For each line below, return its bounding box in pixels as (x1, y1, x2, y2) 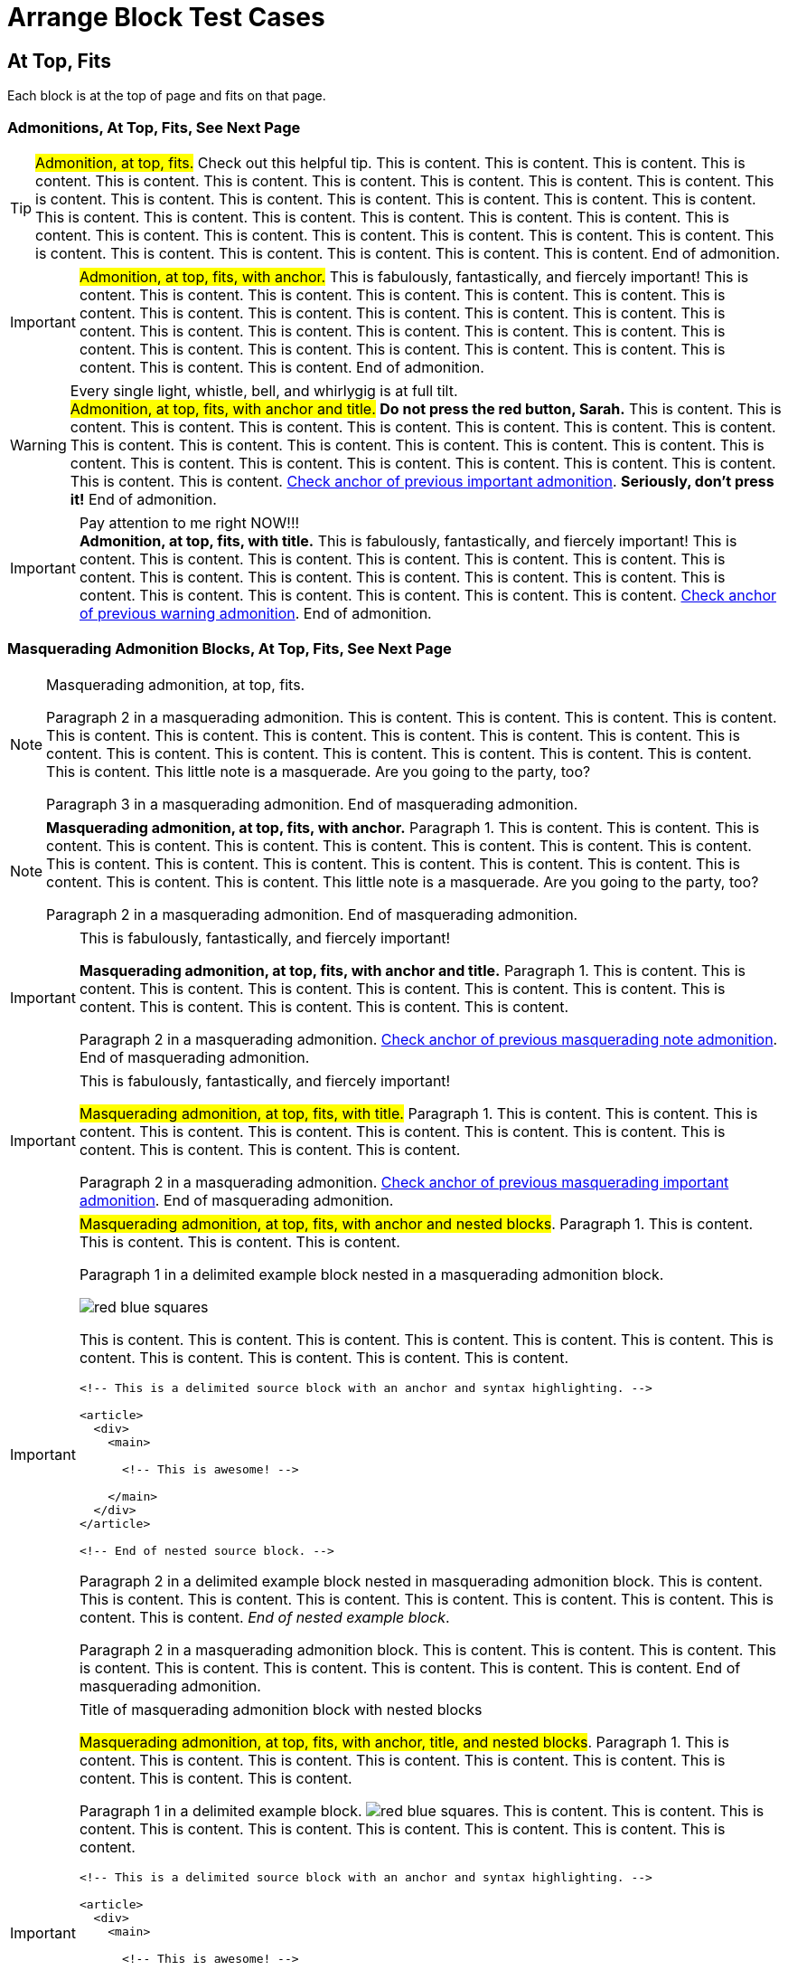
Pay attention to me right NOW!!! (79, 513, 300, 532)
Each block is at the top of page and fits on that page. (7, 88, 326, 104)
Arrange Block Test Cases (7, 2, 325, 33)
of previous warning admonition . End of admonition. (79, 603, 432, 622)
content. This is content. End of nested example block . (79, 1607, 450, 1626)
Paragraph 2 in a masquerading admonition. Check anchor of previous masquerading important (79, 1172, 729, 1191)
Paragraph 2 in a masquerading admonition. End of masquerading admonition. (46, 904, 578, 923)
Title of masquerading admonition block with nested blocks (79, 1700, 483, 1719)
